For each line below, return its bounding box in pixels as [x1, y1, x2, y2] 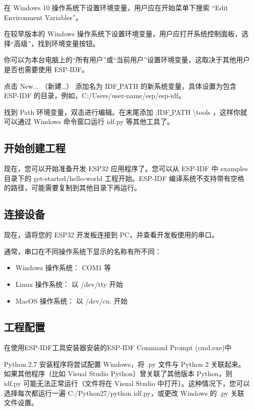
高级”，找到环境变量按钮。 [14, 38, 100, 48]
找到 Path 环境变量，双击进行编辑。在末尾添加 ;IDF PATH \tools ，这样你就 [4, 106, 247, 117]
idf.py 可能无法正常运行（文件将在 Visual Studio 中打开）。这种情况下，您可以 [4, 378, 250, 388]
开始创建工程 [4, 140, 66, 155]
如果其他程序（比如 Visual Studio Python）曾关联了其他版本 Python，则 [4, 368, 232, 379]
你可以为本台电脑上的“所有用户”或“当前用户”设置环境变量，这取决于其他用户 [4, 54, 250, 65]
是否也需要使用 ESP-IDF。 [4, 64, 89, 74]
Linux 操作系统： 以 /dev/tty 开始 [15, 279, 123, 289]
